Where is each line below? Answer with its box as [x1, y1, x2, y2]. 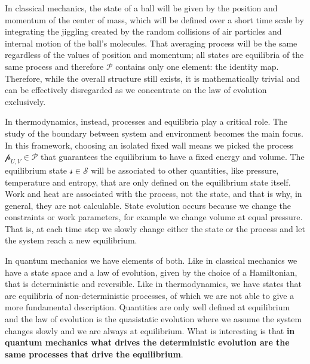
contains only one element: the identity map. [115, 60, 279, 72]
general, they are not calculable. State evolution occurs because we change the [5, 199, 291, 211]
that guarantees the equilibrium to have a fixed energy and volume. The [41, 150, 305, 163]
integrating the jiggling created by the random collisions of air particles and [5, 25, 282, 38]
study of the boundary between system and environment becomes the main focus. [5, 127, 303, 139]
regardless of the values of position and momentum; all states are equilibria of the [5, 48, 304, 61]
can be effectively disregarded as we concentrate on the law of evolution [5, 84, 267, 96]
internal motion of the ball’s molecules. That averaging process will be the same [5, 36, 297, 49]
